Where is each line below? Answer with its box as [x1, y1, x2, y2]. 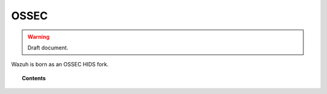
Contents [22, 74, 46, 81]
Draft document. [27, 44, 69, 51]
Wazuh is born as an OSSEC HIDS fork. [11, 61, 109, 68]
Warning [27, 33, 50, 40]
